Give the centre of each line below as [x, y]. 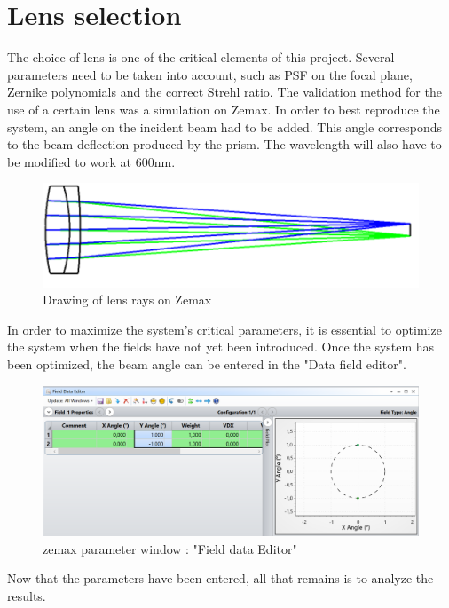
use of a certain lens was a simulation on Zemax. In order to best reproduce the [224, 109]
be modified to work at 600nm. [91, 161]
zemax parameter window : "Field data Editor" [170, 548]
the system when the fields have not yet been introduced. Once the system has [221, 347]
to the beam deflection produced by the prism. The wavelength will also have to [224, 144]
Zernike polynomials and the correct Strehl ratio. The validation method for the [224, 92]
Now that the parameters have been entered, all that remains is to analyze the [221, 578]
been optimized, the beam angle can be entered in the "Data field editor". [207, 363]
